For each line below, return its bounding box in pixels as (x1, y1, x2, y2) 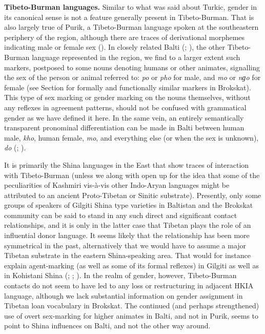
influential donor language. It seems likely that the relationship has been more (4, 230, 250, 241)
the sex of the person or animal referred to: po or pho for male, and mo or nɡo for (4, 72, 261, 83)
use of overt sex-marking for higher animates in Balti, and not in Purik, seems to (4, 310, 259, 321)
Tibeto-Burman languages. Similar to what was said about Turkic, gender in (4, 2, 257, 12)
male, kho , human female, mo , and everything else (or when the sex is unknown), (4, 132, 259, 143)
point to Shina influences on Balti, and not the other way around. (4, 320, 211, 331)
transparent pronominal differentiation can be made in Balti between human (4, 122, 244, 133)
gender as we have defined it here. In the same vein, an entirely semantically (4, 112, 244, 123)
